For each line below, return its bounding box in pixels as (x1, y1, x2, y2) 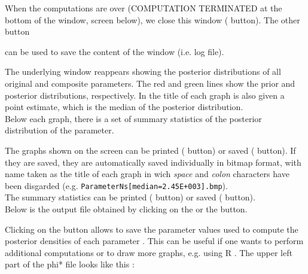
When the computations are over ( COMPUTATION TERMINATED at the (5, 2, 282, 14)
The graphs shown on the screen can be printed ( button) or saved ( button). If (5, 144, 296, 156)
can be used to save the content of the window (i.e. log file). (5, 45, 224, 57)
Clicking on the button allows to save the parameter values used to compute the (5, 223, 298, 235)
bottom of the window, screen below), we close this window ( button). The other (5, 13, 300, 26)
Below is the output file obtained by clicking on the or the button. (5, 202, 248, 215)
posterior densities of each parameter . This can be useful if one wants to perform (5, 235, 304, 247)
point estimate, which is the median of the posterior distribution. (5, 101, 243, 113)
